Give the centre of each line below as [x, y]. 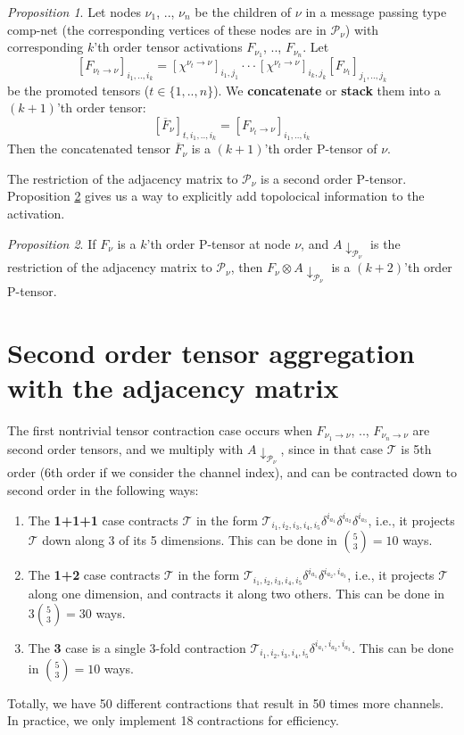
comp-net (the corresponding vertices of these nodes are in [167, 29]
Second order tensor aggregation [211, 352]
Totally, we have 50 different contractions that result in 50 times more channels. [226, 702]
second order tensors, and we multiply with [125, 448]
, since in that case [332, 448]
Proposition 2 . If [52, 243]
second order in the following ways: [103, 490]
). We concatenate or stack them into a [327, 90]
